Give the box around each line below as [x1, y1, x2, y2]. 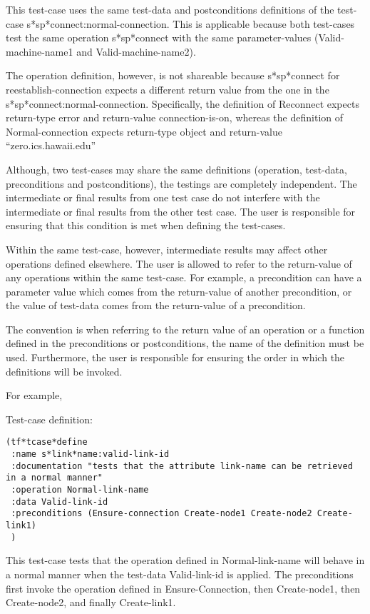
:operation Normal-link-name [11, 485, 149, 495]
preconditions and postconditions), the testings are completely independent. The [6, 176, 357, 191]
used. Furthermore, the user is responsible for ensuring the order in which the [6, 350, 345, 365]
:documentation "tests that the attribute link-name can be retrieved [11, 460, 353, 471]
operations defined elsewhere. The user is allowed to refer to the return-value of [6, 256, 352, 271]
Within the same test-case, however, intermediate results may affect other [6, 241, 328, 256]
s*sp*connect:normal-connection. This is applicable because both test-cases [26, 16, 355, 31]
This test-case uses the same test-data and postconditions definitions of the [6, 2, 334, 16]
